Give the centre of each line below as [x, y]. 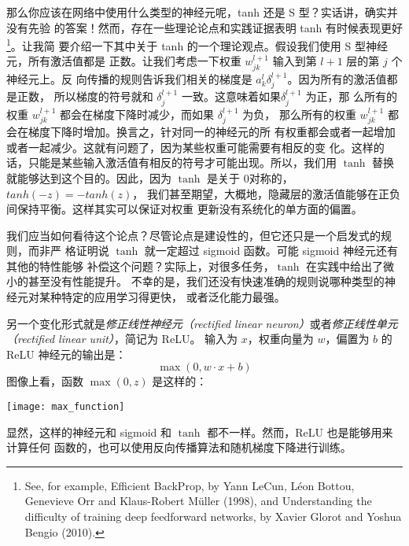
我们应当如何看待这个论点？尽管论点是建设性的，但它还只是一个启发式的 [193, 235]
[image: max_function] [66, 407]
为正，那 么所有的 [352, 96]
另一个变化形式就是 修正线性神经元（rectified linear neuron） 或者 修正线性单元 [202, 323]
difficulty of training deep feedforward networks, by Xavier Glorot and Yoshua [213, 516]
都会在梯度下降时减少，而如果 [137, 114]
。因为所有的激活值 [337, 78]
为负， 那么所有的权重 [299, 114]
